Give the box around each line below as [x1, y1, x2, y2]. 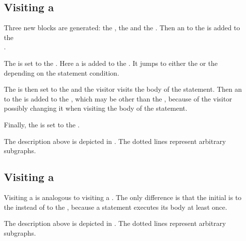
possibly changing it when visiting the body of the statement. [4, 103, 188, 113]
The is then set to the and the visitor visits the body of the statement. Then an [4, 84, 242, 94]
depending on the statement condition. [4, 67, 119, 78]
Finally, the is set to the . [4, 119, 80, 129]
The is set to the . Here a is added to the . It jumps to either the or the [4, 58, 218, 68]
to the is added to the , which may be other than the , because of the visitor [4, 93, 232, 103]
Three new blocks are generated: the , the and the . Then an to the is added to [4, 22, 240, 33]
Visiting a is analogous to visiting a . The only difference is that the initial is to [4, 192, 242, 202]
